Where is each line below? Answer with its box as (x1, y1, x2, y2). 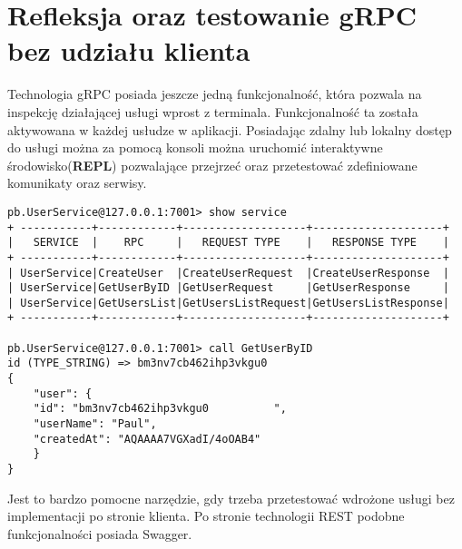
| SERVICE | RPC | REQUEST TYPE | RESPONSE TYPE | (7, 236, 449, 250)
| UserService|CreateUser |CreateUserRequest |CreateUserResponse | (7, 266, 449, 279)
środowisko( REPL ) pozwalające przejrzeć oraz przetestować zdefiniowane (7, 155, 418, 174)
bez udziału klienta (7, 32, 251, 69)
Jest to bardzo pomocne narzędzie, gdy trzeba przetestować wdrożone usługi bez (7, 488, 455, 507)
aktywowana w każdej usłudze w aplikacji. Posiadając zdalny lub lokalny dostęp (7, 120, 452, 139)
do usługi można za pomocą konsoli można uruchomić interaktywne (7, 138, 383, 157)
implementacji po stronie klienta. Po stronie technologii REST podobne (7, 506, 405, 525)
